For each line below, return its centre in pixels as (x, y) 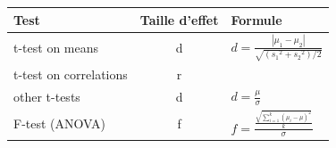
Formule (256, 19)
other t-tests (47, 96)
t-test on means (56, 47)
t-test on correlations (71, 74)
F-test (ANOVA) (59, 123)
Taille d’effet (179, 19)
